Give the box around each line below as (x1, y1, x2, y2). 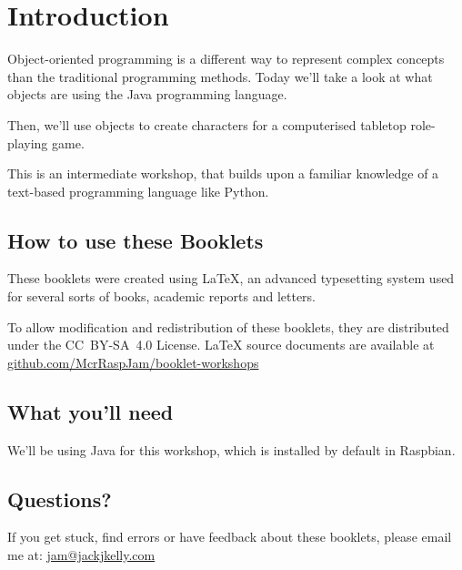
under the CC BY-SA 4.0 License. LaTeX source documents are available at (7, 335, 435, 354)
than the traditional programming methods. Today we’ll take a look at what (7, 66, 433, 86)
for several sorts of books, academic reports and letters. (7, 287, 316, 306)
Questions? (7, 484, 112, 513)
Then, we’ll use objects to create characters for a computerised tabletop (7, 115, 407, 134)
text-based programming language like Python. (7, 181, 269, 200)
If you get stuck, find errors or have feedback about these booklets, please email (7, 527, 452, 546)
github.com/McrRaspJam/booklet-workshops (7, 352, 259, 372)
